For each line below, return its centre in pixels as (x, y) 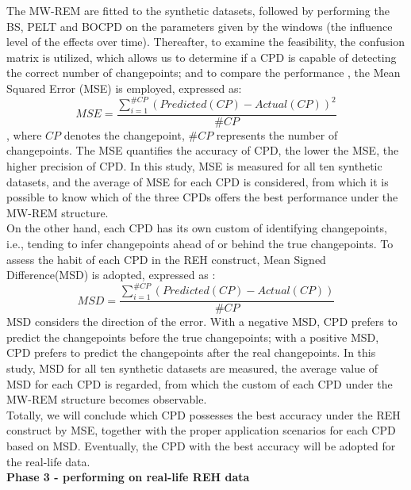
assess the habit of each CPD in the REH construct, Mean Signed (166, 259)
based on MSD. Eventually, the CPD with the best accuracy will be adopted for (201, 445)
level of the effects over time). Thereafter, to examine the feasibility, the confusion (205, 42)
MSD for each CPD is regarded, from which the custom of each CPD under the (200, 383)
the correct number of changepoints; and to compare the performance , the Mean (204, 73)
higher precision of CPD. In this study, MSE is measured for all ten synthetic (194, 166)
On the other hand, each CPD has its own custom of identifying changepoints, (197, 228)
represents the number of (277, 134)
